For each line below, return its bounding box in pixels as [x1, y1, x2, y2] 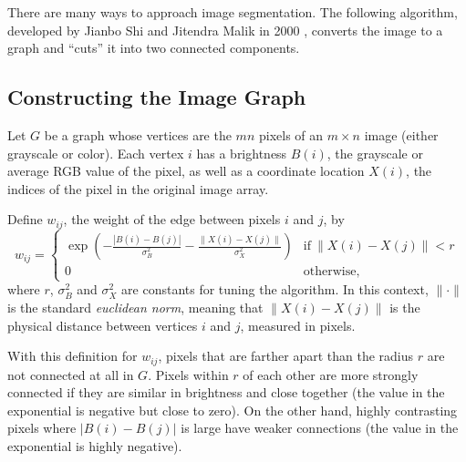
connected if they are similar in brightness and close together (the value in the [7, 383, 445, 402]
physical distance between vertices [7, 315, 198, 334]
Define [7, 210, 43, 229]
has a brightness [196, 143, 287, 162]
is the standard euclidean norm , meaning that [7, 297, 264, 316]
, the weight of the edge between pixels [63, 210, 281, 229]
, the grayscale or [326, 143, 423, 162]
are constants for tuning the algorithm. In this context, [121, 280, 429, 299]
